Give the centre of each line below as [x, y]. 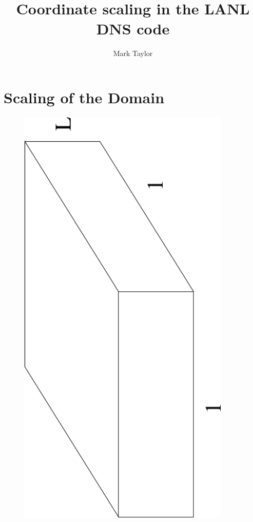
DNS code [133, 29]
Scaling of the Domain [84, 97]
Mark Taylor [133, 53]
